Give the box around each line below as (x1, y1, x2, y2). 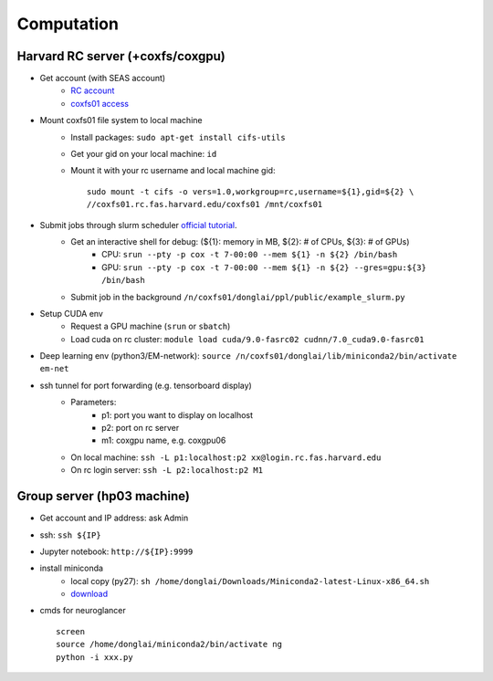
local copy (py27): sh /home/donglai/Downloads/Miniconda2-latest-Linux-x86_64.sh (70, 575, 430, 586)
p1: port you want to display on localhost (101, 409, 254, 420)
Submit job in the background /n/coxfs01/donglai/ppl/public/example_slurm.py (70, 291, 405, 302)
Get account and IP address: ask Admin (39, 512, 189, 524)
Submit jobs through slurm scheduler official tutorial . (39, 219, 237, 230)
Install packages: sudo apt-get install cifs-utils (70, 131, 287, 142)
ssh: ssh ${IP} (39, 529, 101, 540)
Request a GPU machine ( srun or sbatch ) (70, 320, 231, 332)
